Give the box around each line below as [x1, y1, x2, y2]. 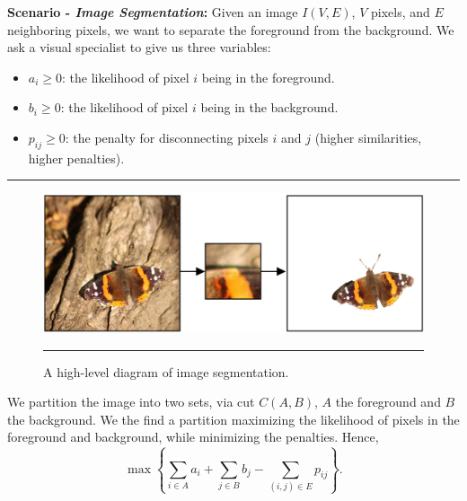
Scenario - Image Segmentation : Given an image [7, 3, 298, 21]
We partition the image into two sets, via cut [7, 392, 255, 411]
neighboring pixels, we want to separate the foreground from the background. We [7, 20, 454, 39]
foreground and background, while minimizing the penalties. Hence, [7, 427, 379, 446]
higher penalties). [28, 148, 125, 167]
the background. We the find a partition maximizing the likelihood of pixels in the [7, 409, 460, 428]
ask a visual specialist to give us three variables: [7, 38, 271, 57]
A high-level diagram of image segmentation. [43, 362, 289, 381]
